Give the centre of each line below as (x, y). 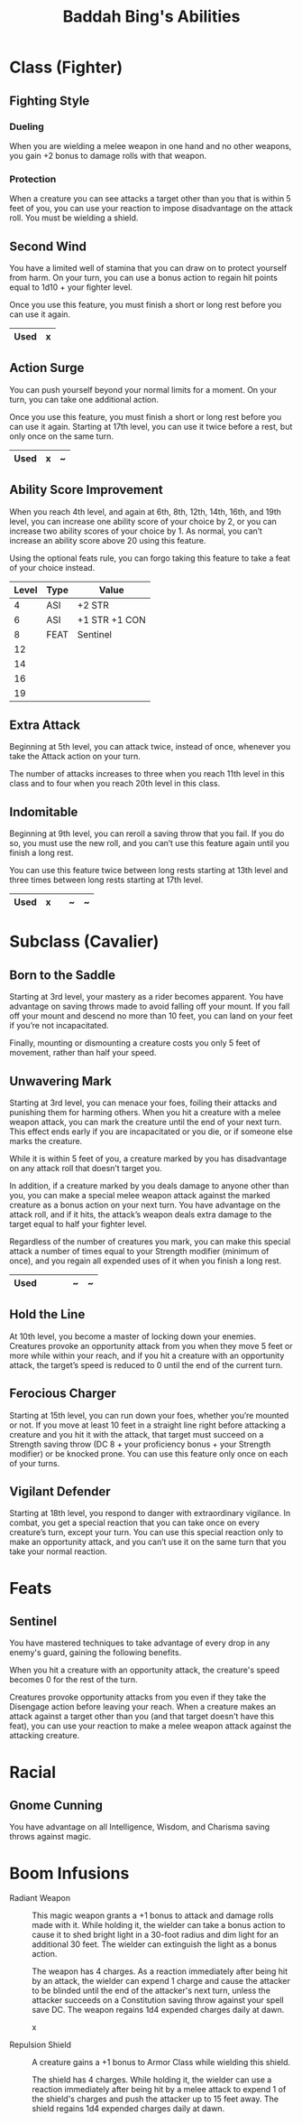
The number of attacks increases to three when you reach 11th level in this (147, 774)
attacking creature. (45, 1736)
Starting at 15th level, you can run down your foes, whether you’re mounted (149, 1415)
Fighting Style (50, 101)
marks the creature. (46, 1141)
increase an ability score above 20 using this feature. (108, 540)
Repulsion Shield (41, 2045)
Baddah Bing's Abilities (151, 17)
